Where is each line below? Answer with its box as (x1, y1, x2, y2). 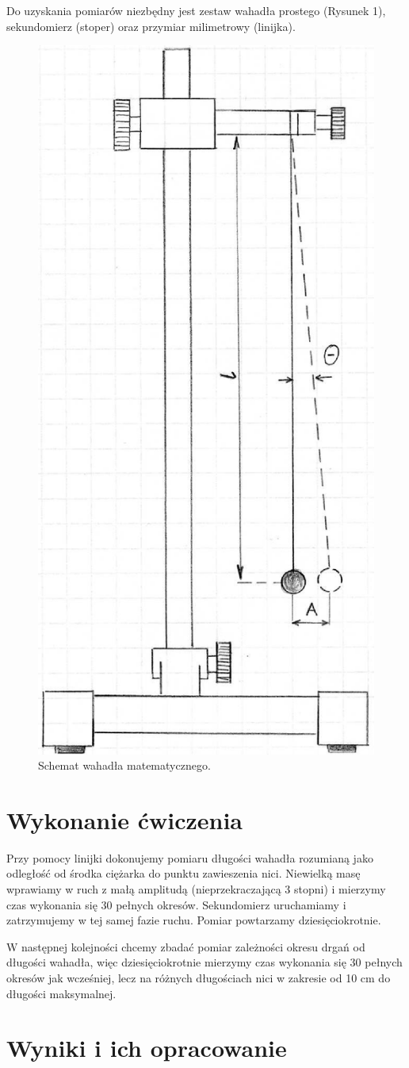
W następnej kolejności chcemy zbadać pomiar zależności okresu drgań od (6, 938, 365, 955)
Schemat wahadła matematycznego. (38, 757, 211, 774)
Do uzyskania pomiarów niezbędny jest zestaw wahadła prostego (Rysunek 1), (6, 2, 386, 18)
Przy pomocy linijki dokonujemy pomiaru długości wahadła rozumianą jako (6, 849, 373, 866)
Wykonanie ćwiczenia (6, 803, 243, 836)
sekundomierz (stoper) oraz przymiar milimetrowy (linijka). (6, 17, 296, 34)
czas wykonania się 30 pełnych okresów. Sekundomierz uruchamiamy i (6, 896, 346, 912)
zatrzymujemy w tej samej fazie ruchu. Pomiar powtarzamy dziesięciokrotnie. (6, 912, 381, 928)
